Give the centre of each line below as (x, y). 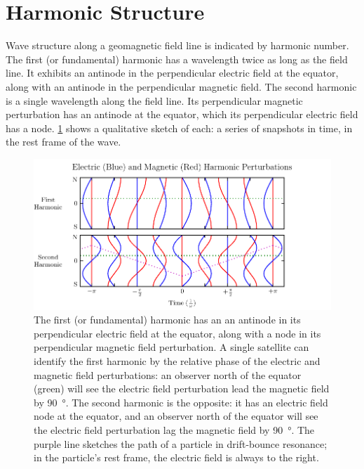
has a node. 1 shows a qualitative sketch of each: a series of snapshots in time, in (179, 128)
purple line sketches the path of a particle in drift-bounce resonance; (181, 443)
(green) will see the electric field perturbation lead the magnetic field (182, 388)
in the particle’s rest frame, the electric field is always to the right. (176, 457)
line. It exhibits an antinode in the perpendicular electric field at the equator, (172, 73)
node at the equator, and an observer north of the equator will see (176, 416)
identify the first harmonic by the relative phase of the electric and (177, 360)
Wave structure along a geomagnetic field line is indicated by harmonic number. (177, 45)
